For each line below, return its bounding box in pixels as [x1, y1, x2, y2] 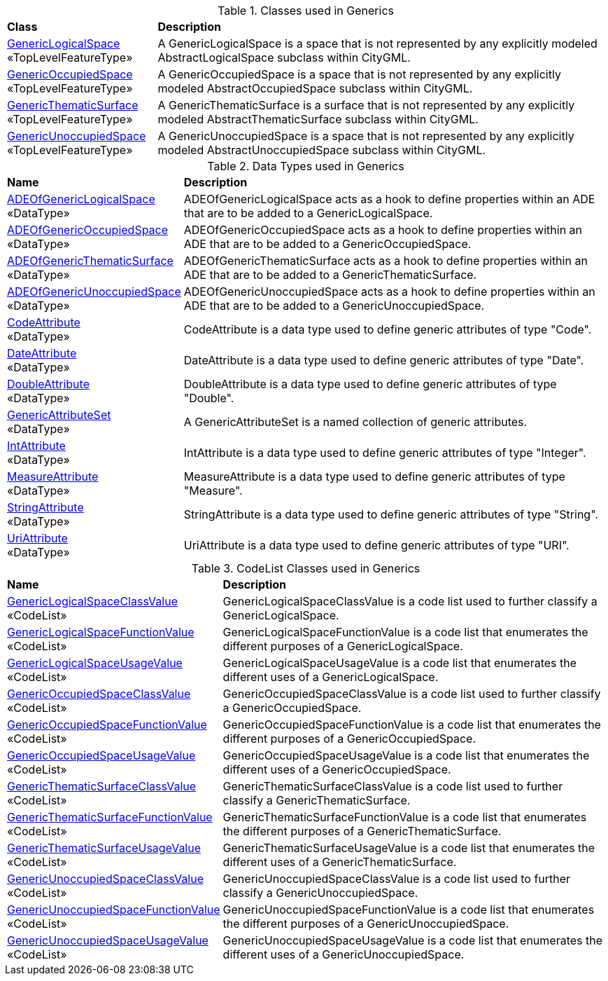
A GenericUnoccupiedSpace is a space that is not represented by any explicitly [157, 129, 574, 143]
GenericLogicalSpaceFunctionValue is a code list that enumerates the [222, 625, 588, 639]
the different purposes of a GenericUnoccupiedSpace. [222, 917, 509, 931]
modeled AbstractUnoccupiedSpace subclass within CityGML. [157, 143, 486, 157]
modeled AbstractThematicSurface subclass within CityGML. [157, 112, 479, 126]
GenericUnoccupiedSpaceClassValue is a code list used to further [222, 872, 571, 886]
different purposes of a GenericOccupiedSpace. [222, 732, 476, 746]
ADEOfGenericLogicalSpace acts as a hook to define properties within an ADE [183, 192, 595, 206]
